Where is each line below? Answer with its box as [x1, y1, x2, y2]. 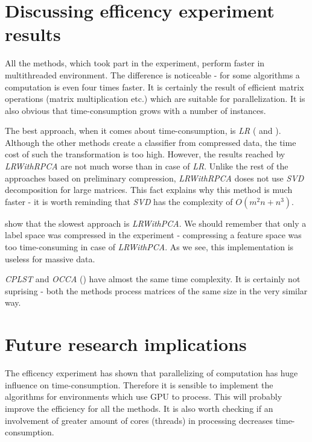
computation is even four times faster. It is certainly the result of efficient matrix [5, 80, 304, 93]
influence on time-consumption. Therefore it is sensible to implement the [5, 378, 273, 391]
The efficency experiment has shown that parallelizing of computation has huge [5, 367, 298, 379]
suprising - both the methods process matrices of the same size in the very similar [5, 284, 308, 297]
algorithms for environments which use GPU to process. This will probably [5, 390, 282, 403]
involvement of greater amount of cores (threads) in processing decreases [5, 414, 273, 426]
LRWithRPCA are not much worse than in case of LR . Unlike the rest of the [5, 160, 288, 172]
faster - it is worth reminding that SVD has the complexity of [5, 195, 233, 207]
